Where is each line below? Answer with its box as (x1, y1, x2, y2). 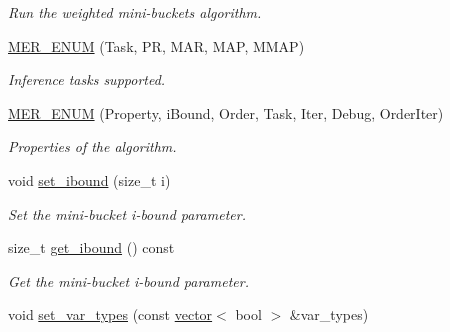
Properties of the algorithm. (8, 136, 177, 157)
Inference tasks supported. (8, 69, 166, 90)
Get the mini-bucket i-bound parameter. (8, 270, 249, 291)
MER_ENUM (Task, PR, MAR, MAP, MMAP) (8, 35, 305, 56)
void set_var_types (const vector (8, 304, 213, 325)
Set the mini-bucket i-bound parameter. (8, 203, 246, 224)
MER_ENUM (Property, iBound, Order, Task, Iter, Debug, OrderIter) (8, 102, 444, 123)
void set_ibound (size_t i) (8, 169, 171, 190)
